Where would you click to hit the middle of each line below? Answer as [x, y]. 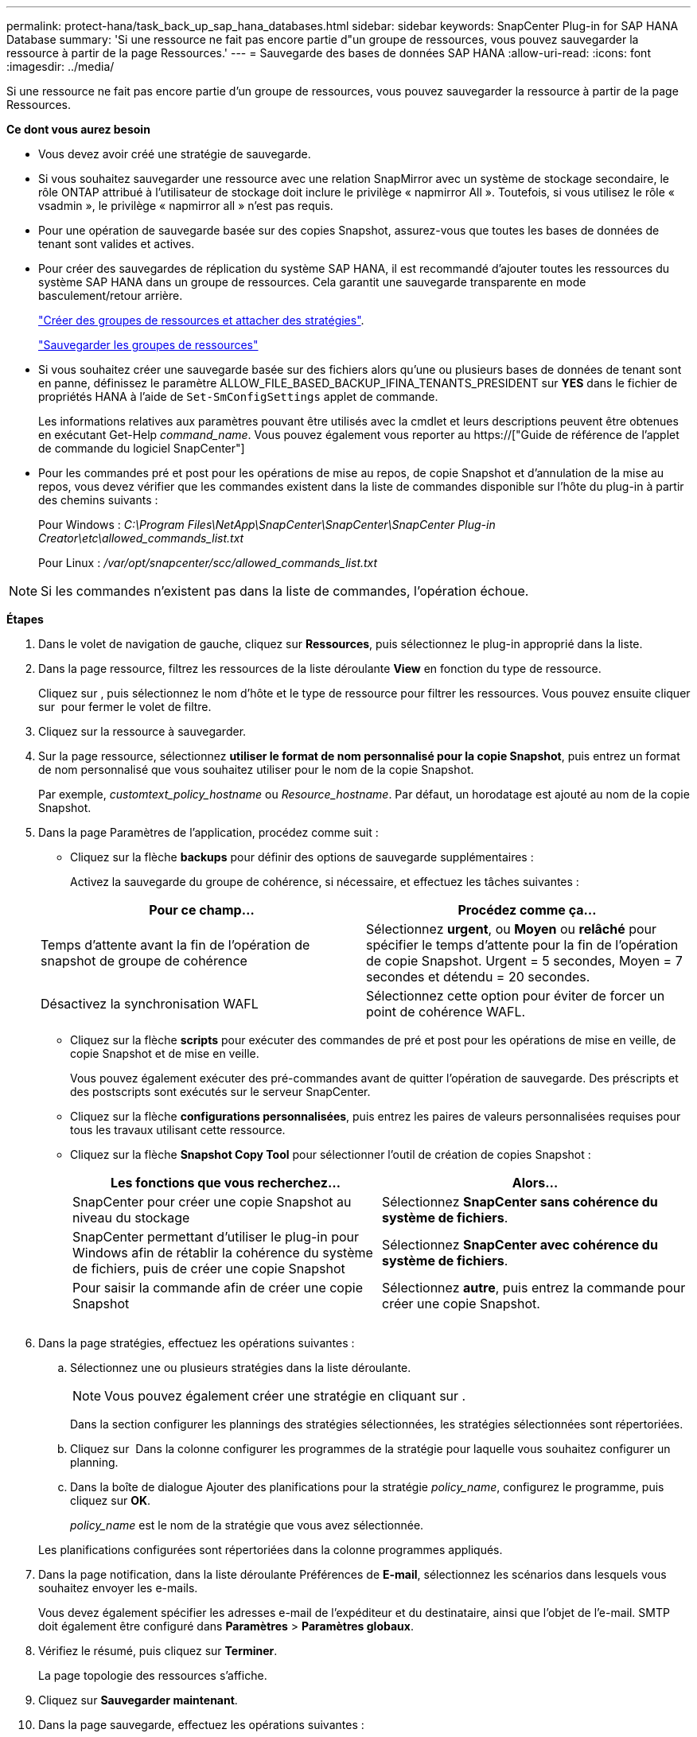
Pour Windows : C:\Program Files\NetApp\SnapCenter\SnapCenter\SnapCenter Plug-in [267, 525]
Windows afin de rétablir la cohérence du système [223, 1253]
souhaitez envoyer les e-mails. [118, 1588]
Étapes [25, 619]
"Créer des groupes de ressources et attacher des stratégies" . [201, 320]
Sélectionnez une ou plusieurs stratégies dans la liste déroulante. [241, 1368]
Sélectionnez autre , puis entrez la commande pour [534, 1288]
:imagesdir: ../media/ [60, 66]
